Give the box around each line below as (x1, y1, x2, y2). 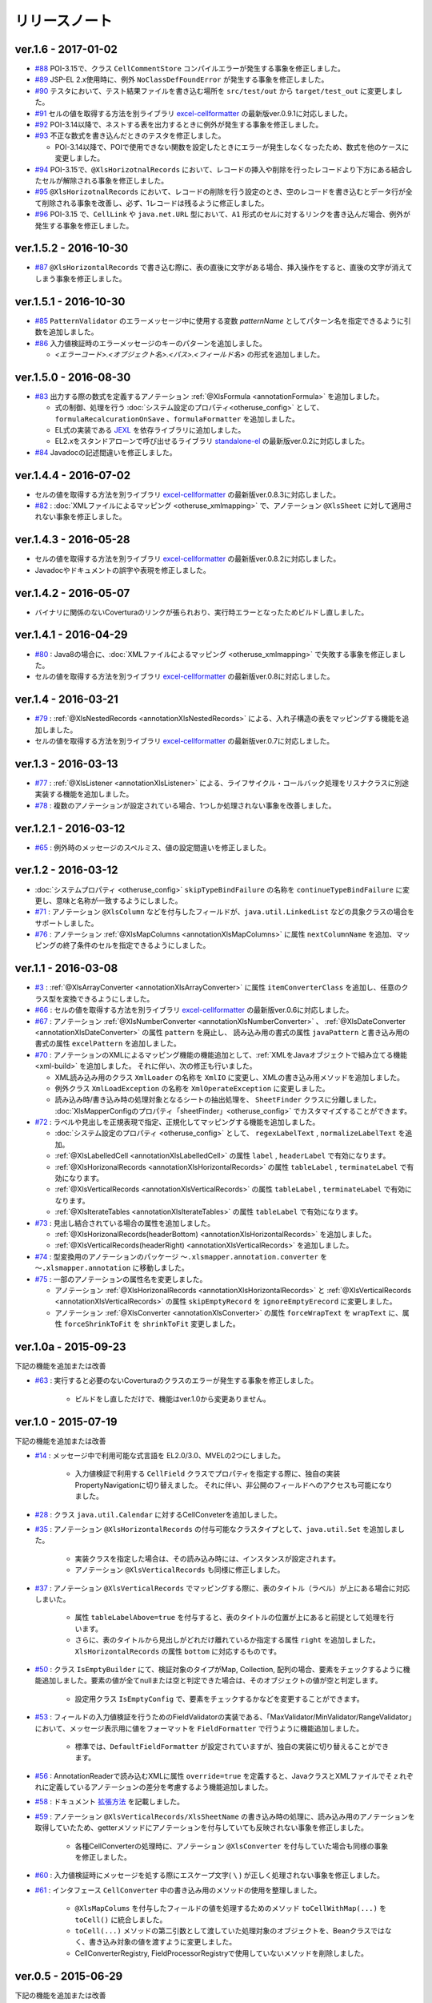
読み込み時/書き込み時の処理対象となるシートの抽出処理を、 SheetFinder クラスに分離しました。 (54, 1094, 381, 1105)
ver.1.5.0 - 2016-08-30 (14, 370, 131, 384)
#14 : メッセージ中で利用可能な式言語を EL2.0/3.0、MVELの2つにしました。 (34, 1451, 286, 1461)
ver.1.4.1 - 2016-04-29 (14, 628, 128, 642)
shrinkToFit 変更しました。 (142, 1319, 240, 1329)
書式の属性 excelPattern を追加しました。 (34, 1038, 182, 1049)
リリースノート (14, 12, 113, 30)
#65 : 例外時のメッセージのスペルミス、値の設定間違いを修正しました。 (34, 842, 271, 852)
